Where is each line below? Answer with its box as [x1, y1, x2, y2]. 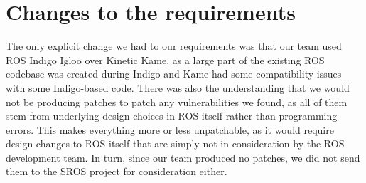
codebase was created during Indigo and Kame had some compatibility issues [6, 66, 342, 81]
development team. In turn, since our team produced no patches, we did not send [6, 150, 360, 164]
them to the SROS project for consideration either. [6, 164, 227, 179]
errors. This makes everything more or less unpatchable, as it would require [6, 122, 334, 137]
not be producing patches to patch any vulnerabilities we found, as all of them [6, 94, 348, 109]
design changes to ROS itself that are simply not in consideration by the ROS [6, 136, 345, 151]
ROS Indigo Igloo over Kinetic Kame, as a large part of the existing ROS [6, 52, 325, 67]
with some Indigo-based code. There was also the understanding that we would [6, 80, 350, 95]
